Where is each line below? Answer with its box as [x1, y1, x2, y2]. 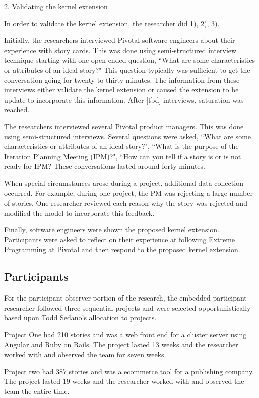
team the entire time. [4, 386, 70, 396]
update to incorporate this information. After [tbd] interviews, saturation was [4, 94, 244, 105]
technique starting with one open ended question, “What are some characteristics [4, 55, 255, 65]
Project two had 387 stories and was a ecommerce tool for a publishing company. [4, 366, 254, 376]
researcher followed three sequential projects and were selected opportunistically [4, 302, 251, 313]
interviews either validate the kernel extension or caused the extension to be [4, 84, 239, 95]
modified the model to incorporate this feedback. [4, 207, 155, 218]
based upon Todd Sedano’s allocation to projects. [4, 312, 157, 323]
